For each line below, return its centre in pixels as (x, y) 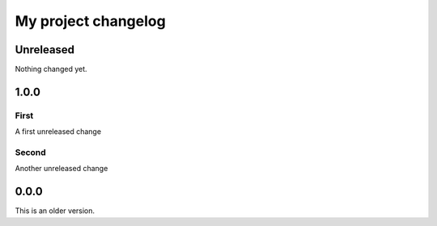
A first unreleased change (58, 132)
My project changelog (90, 21)
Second (30, 152)
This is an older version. (55, 211)
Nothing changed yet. (51, 69)
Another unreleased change (62, 169)
